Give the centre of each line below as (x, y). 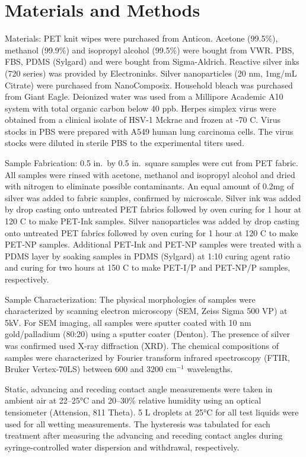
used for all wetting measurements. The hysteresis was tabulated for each (138, 423)
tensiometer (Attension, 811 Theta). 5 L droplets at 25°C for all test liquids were (152, 412)
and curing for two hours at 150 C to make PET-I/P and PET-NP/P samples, (148, 267)
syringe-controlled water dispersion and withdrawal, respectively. (122, 447)
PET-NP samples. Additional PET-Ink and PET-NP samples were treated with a (153, 244)
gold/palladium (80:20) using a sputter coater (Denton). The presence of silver (147, 334)
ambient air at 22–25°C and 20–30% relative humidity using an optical (133, 400)
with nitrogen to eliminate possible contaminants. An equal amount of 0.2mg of (149, 186)
